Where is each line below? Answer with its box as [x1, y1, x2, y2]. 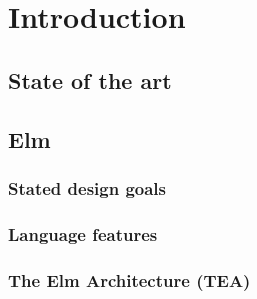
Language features [8, 221, 158, 246]
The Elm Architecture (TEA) [8, 267, 251, 292]
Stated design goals [8, 175, 167, 200]
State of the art [8, 64, 172, 95]
